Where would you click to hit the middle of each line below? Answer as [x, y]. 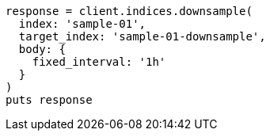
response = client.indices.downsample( [129, 11]
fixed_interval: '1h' [99, 62]
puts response [49, 100]
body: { [42, 49]
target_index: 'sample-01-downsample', [142, 36]
